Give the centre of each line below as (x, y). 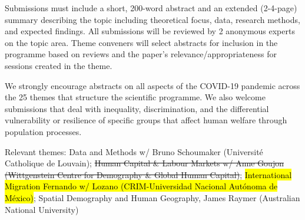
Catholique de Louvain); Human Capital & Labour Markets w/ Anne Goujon (144, 163)
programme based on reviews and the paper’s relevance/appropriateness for (141, 54)
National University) (42, 209)
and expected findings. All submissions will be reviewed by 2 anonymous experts (150, 31)
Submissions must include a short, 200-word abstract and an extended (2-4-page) (151, 8)
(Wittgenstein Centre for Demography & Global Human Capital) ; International (148, 174)
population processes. (43, 131)
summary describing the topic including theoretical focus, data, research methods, (152, 19)
